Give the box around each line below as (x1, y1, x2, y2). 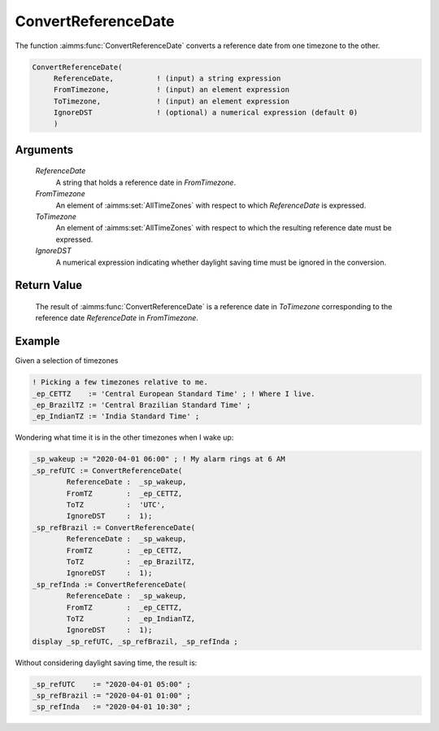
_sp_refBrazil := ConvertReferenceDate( (32, 523, 195, 532)
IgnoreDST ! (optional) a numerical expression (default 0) (53, 108, 359, 117)
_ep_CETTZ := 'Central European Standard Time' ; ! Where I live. (32, 389, 315, 398)
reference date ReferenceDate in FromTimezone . (35, 313, 199, 323)
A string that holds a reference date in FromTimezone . (55, 177, 236, 187)
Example (15, 335, 60, 348)
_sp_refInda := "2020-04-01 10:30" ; (32, 703, 191, 711)
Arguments (15, 142, 74, 156)
